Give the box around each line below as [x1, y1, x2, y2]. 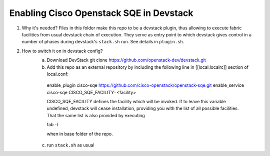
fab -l [46, 122, 58, 128]
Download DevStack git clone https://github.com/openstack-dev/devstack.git [46, 57, 206, 63]
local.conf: [46, 71, 69, 77]
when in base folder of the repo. [46, 131, 113, 137]
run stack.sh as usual [46, 142, 94, 148]
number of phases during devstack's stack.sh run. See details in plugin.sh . [21, 39, 184, 45]
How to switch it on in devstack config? [21, 48, 103, 54]
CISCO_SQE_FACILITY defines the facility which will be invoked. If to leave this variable [46, 99, 226, 105]
